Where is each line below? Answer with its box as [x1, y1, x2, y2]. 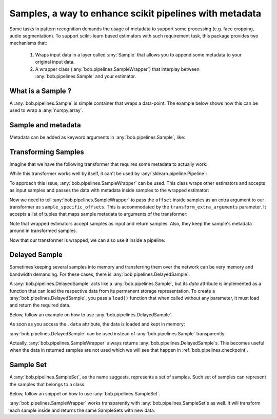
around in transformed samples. [9, 227, 77, 234]
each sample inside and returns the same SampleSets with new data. [9, 407, 155, 413]
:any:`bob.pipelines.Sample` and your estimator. [35, 73, 136, 79]
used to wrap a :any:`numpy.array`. [9, 107, 84, 113]
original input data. [35, 59, 75, 65]
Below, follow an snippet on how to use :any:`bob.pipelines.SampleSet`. [9, 391, 161, 397]
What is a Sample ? [9, 86, 72, 95]
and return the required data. [9, 302, 71, 308]
